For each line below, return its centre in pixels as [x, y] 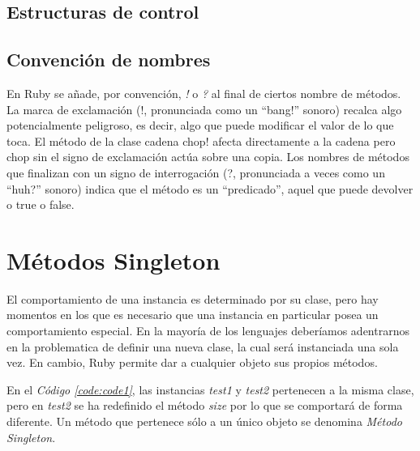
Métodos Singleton [114, 260]
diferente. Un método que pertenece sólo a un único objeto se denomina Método [204, 421]
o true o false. [41, 204]
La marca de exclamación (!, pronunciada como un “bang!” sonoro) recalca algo [204, 109]
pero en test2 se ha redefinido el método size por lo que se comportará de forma [205, 405]
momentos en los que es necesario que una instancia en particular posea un [193, 315]
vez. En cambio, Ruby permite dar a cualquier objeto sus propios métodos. [192, 362]
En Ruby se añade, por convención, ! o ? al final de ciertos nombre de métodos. [204, 93]
